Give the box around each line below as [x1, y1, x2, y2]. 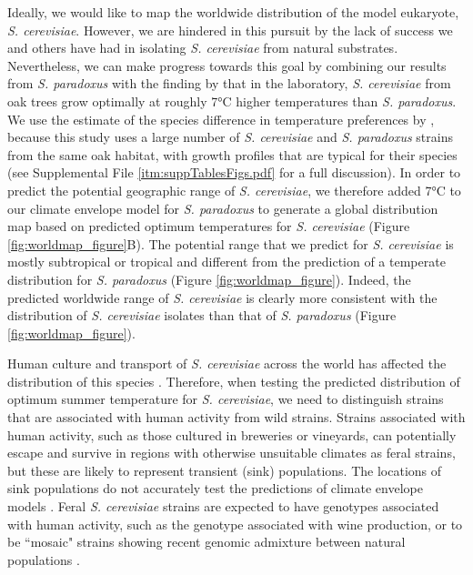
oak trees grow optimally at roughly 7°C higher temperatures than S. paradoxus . [7, 91, 457, 110]
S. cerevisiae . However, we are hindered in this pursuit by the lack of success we [7, 20, 453, 39]
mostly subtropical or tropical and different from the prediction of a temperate [7, 252, 446, 271]
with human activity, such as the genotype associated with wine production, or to [7, 514, 463, 533]
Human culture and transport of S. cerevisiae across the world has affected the [7, 354, 447, 373]
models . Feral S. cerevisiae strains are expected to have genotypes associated [7, 497, 439, 516]
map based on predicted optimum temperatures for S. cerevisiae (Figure [7, 217, 410, 236]
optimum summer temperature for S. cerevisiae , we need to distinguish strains [7, 389, 444, 409]
